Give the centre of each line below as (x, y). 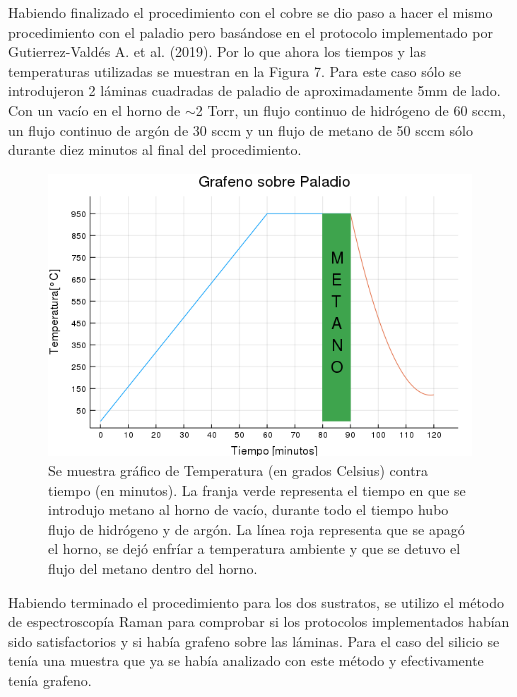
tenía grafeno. (50, 679)
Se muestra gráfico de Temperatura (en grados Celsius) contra (238, 470)
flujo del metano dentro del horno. (153, 567)
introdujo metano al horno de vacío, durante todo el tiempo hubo (248, 509)
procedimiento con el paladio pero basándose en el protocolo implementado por (250, 31)
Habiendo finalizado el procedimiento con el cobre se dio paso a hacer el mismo (250, 12)
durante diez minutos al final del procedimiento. (155, 149)
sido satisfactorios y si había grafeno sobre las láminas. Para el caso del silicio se (254, 640)
